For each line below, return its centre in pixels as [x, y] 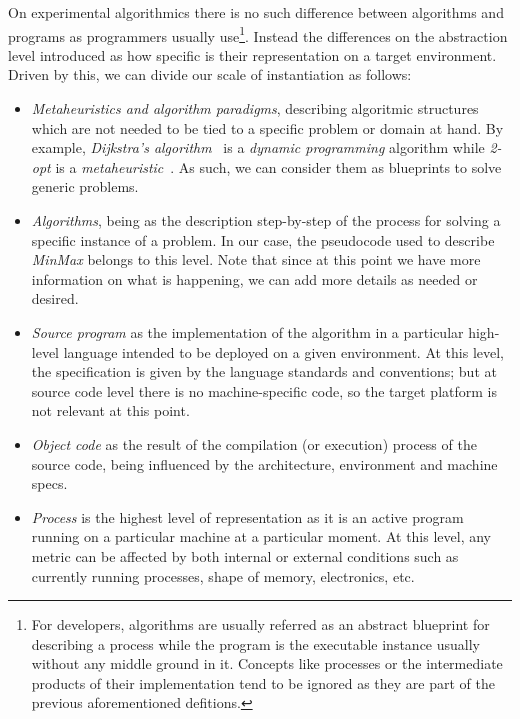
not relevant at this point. [110, 410]
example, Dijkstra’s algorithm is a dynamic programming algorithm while [258, 147]
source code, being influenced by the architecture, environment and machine [264, 463]
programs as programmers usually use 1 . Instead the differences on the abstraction [258, 34]
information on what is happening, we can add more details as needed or [254, 278]
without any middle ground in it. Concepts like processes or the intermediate [267, 663]
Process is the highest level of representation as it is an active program [247, 516]
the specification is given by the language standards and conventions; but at [264, 371]
